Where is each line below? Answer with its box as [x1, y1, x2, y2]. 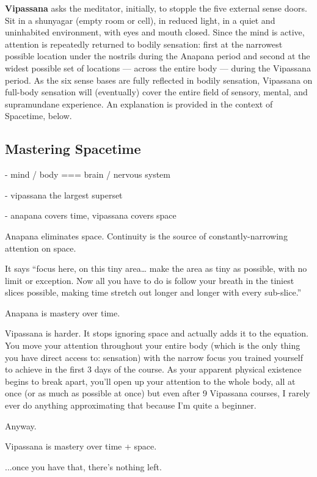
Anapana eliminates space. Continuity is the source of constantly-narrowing [5, 229, 288, 242]
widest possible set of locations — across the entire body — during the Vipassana [5, 61, 311, 74]
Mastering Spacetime [5, 139, 141, 158]
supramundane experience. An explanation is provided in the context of [5, 97, 273, 110]
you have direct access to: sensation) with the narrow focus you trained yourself [5, 351, 303, 363]
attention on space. [5, 241, 76, 254]
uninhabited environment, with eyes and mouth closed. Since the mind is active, [5, 26, 305, 38]
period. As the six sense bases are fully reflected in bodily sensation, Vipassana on [5, 73, 313, 86]
